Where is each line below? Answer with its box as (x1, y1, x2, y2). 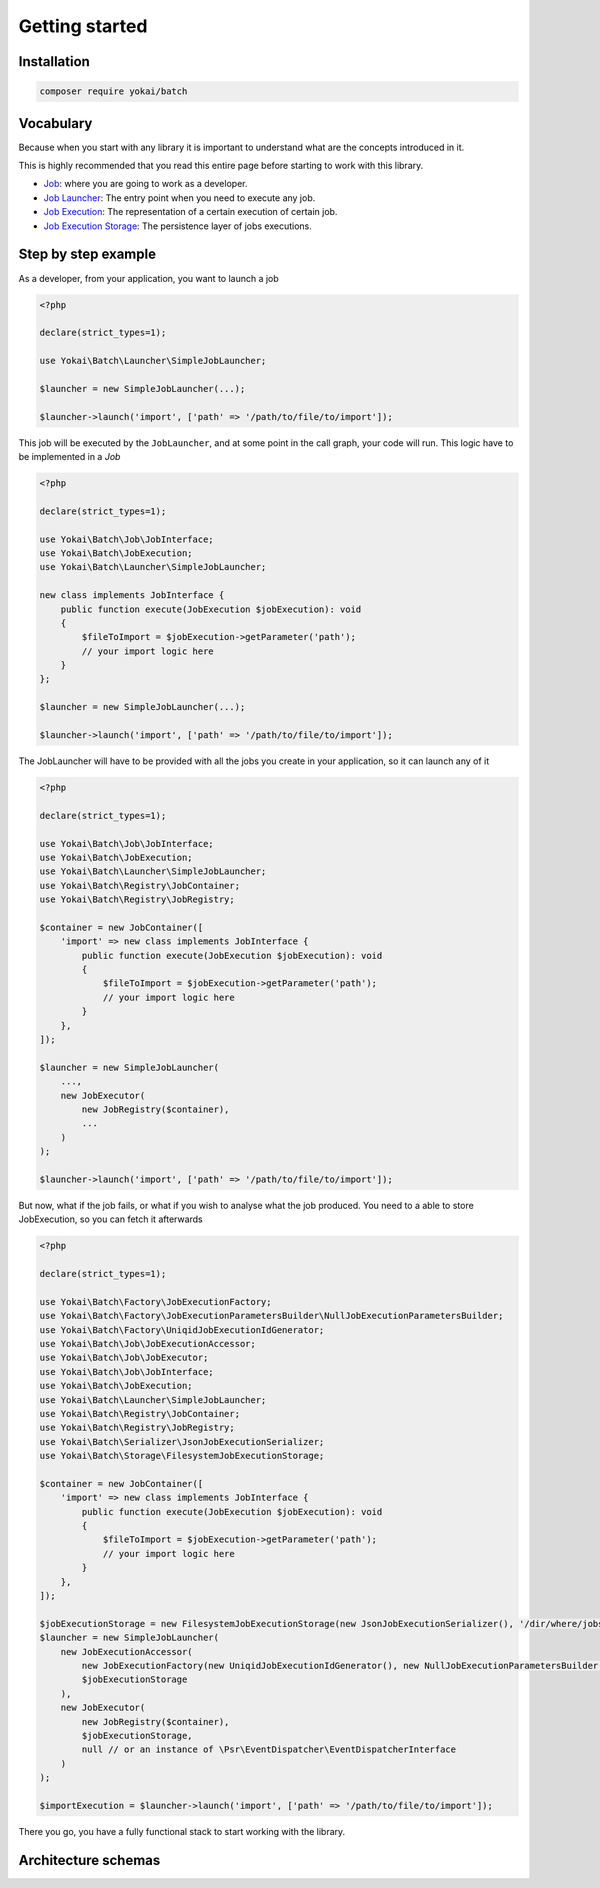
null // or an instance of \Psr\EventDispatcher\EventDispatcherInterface (81, 1744, 457, 1755)
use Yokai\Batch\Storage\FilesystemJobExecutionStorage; (39, 1450, 325, 1462)
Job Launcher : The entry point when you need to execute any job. (43, 191, 316, 204)
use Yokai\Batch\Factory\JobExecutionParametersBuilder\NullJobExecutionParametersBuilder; (39, 1310, 504, 1322)
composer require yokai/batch (39, 86, 188, 97)
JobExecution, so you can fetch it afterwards (18, 1213, 204, 1225)
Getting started (18, 15, 148, 37)
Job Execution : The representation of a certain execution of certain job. (43, 206, 338, 218)
